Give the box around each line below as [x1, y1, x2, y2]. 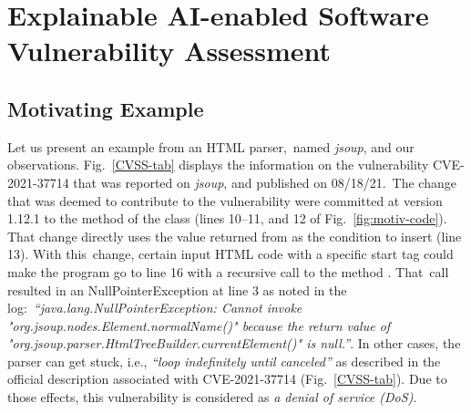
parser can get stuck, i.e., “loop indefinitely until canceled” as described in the [7, 351, 441, 370]
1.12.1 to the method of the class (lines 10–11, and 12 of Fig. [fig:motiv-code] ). [7, 209, 447, 228]
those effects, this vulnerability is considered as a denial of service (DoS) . [7, 387, 417, 407]
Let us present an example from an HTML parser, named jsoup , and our [7, 137, 415, 156]
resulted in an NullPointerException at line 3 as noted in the [7, 280, 347, 299]
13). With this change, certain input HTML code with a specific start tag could [7, 244, 454, 263]
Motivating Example [7, 94, 204, 122]
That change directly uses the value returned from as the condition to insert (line [7, 226, 462, 245]
